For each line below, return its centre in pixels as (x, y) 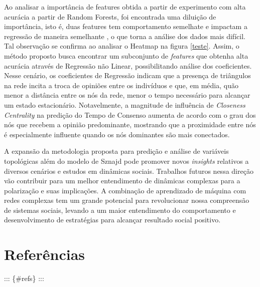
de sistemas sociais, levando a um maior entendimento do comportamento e (120, 210)
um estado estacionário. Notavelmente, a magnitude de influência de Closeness (125, 104)
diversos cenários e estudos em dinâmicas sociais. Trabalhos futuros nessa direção (129, 171)
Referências (45, 254)
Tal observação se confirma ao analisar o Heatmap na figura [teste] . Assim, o (122, 46)
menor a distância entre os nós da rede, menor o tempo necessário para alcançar (127, 95)
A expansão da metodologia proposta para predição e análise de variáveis (116, 151)
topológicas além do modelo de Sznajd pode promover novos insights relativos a (126, 161)
